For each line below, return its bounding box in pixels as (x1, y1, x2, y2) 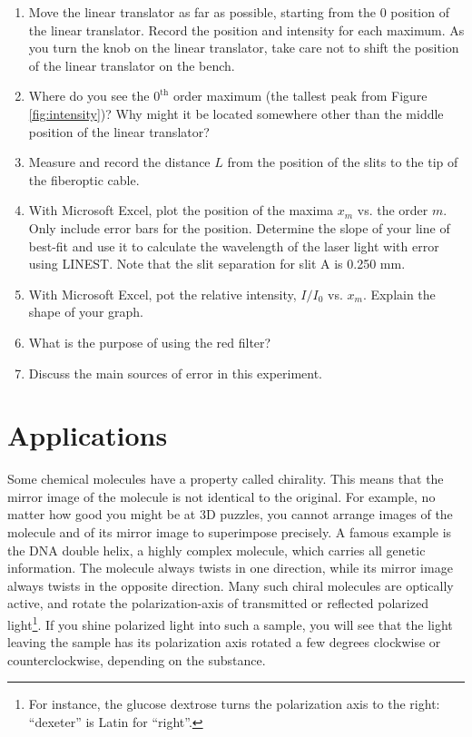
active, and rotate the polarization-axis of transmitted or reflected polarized (7, 594, 428, 613)
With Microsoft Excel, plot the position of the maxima (28, 201, 334, 220)
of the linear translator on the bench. (28, 55, 235, 74)
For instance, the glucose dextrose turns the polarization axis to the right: (28, 694, 440, 713)
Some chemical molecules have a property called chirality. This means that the (7, 469, 444, 488)
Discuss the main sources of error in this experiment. (28, 363, 323, 382)
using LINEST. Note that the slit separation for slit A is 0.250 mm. (28, 254, 406, 273)
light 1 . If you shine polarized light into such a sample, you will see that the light (7, 612, 453, 634)
